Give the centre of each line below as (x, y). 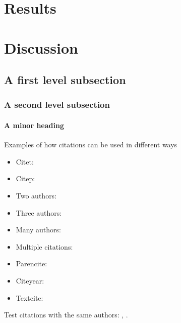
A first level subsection (65, 80)
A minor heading (34, 125)
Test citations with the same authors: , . (66, 315)
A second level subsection (57, 105)
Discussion (41, 47)
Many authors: (38, 230)
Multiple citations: (44, 246)
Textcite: (29, 297)
